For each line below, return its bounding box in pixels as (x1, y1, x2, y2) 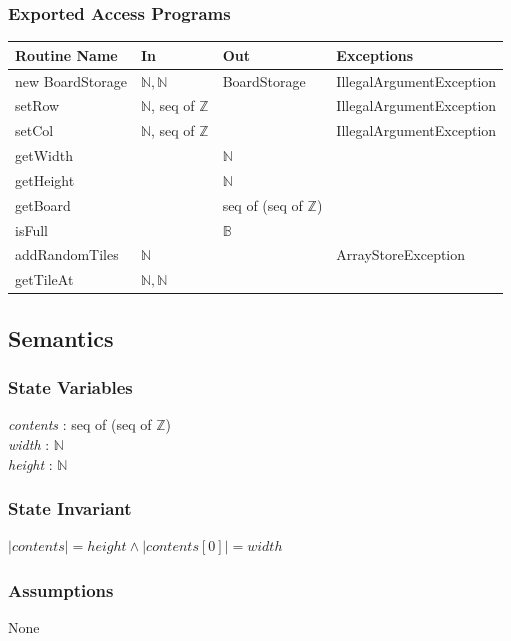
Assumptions (8, 577, 114, 602)
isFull (15, 219, 48, 240)
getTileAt (15, 269, 74, 290)
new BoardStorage (15, 70, 127, 91)
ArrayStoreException (336, 244, 466, 265)
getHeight (15, 169, 75, 190)
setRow (15, 95, 60, 116)
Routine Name (15, 44, 118, 65)
